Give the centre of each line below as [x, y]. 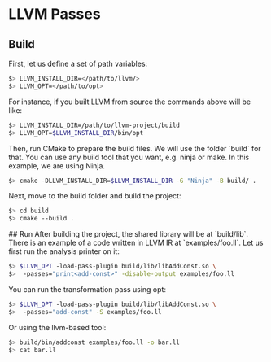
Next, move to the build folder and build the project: [95, 196]
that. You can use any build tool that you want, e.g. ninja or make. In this [129, 157]
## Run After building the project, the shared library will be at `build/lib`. [129, 234]
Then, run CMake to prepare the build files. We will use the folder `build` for [135, 148]
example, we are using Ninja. [57, 166]
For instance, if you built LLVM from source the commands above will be [129, 102]
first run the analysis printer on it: [64, 251]
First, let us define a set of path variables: [78, 63]
